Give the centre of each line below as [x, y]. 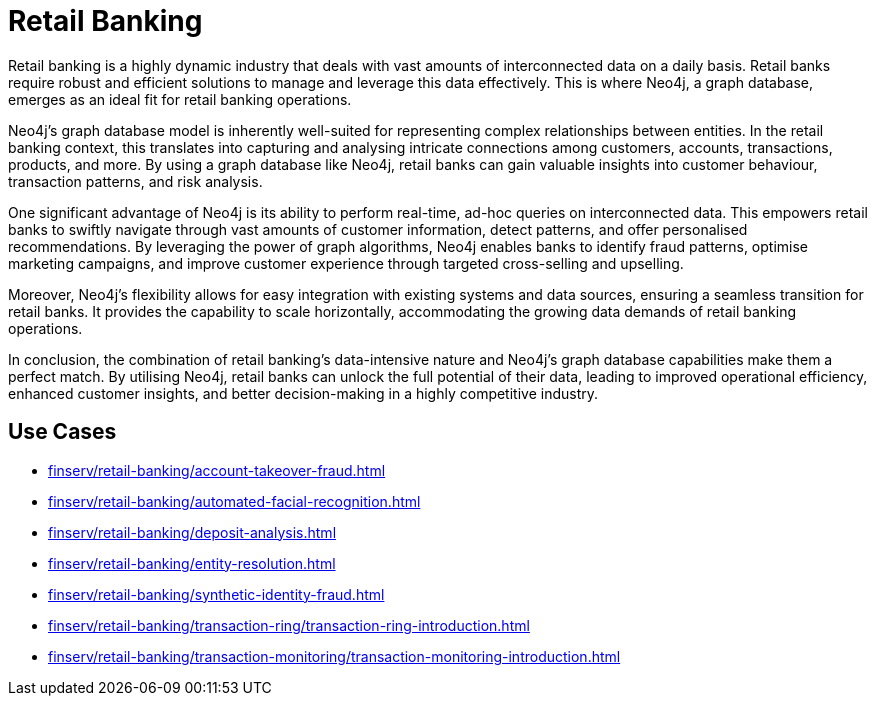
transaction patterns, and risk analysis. [135, 181]
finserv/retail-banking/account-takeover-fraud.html [217, 470]
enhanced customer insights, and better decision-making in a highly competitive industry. [303, 393]
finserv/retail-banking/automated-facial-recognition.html [234, 501]
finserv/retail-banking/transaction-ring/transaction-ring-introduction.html [289, 625]
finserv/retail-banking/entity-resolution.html [192, 563]
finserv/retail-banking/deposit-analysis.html [192, 532]
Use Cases [62, 432]
